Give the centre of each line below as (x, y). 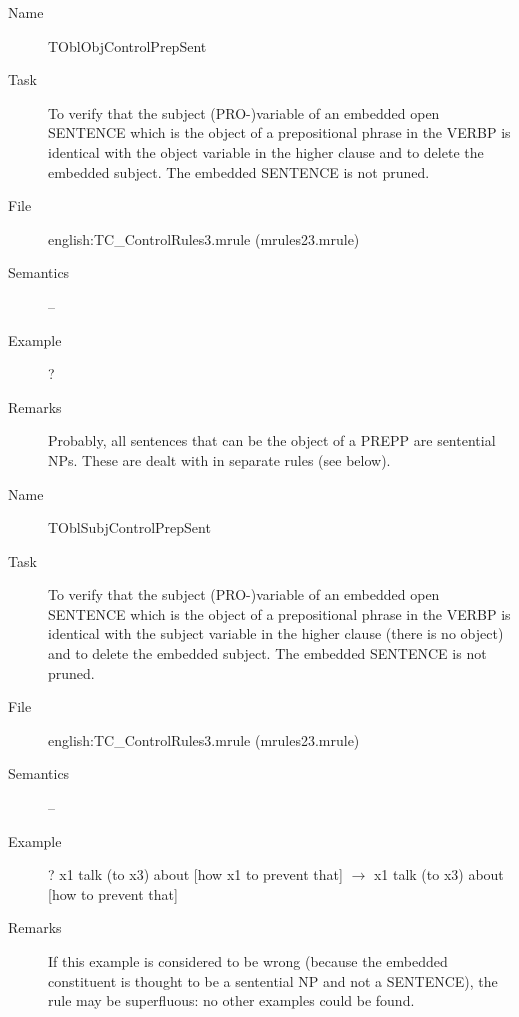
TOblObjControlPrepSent (127, 45)
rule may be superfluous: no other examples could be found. (231, 1000)
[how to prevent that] (113, 893)
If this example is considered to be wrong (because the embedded (248, 961)
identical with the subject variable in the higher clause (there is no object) (276, 633)
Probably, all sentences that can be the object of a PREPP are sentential (272, 440)
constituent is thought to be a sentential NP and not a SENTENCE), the (273, 980)
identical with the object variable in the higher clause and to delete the (266, 151)
